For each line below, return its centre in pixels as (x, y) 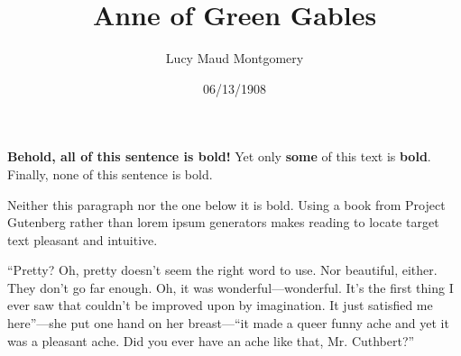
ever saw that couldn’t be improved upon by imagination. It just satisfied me (220, 305)
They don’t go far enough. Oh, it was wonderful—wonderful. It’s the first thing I (230, 287)
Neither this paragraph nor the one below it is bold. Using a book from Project (226, 204)
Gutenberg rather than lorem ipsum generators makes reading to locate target (223, 222)
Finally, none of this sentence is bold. (110, 173)
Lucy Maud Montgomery (235, 58)
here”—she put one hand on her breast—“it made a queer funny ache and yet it (228, 323)
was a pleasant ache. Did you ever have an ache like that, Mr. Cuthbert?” (211, 340)
